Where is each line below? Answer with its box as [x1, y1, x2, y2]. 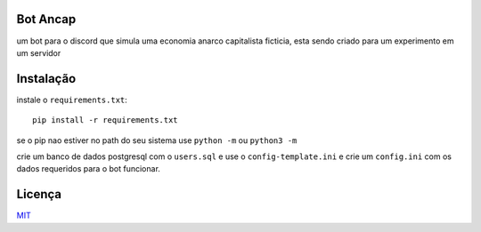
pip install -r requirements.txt [32, 116, 178, 125]
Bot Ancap [16, 12, 77, 27]
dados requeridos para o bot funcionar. [16, 164, 160, 174]
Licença [16, 187, 62, 202]
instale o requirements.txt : [16, 94, 128, 105]
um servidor [16, 47, 61, 58]
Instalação [16, 71, 77, 86]
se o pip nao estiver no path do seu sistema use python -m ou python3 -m [16, 134, 298, 146]
